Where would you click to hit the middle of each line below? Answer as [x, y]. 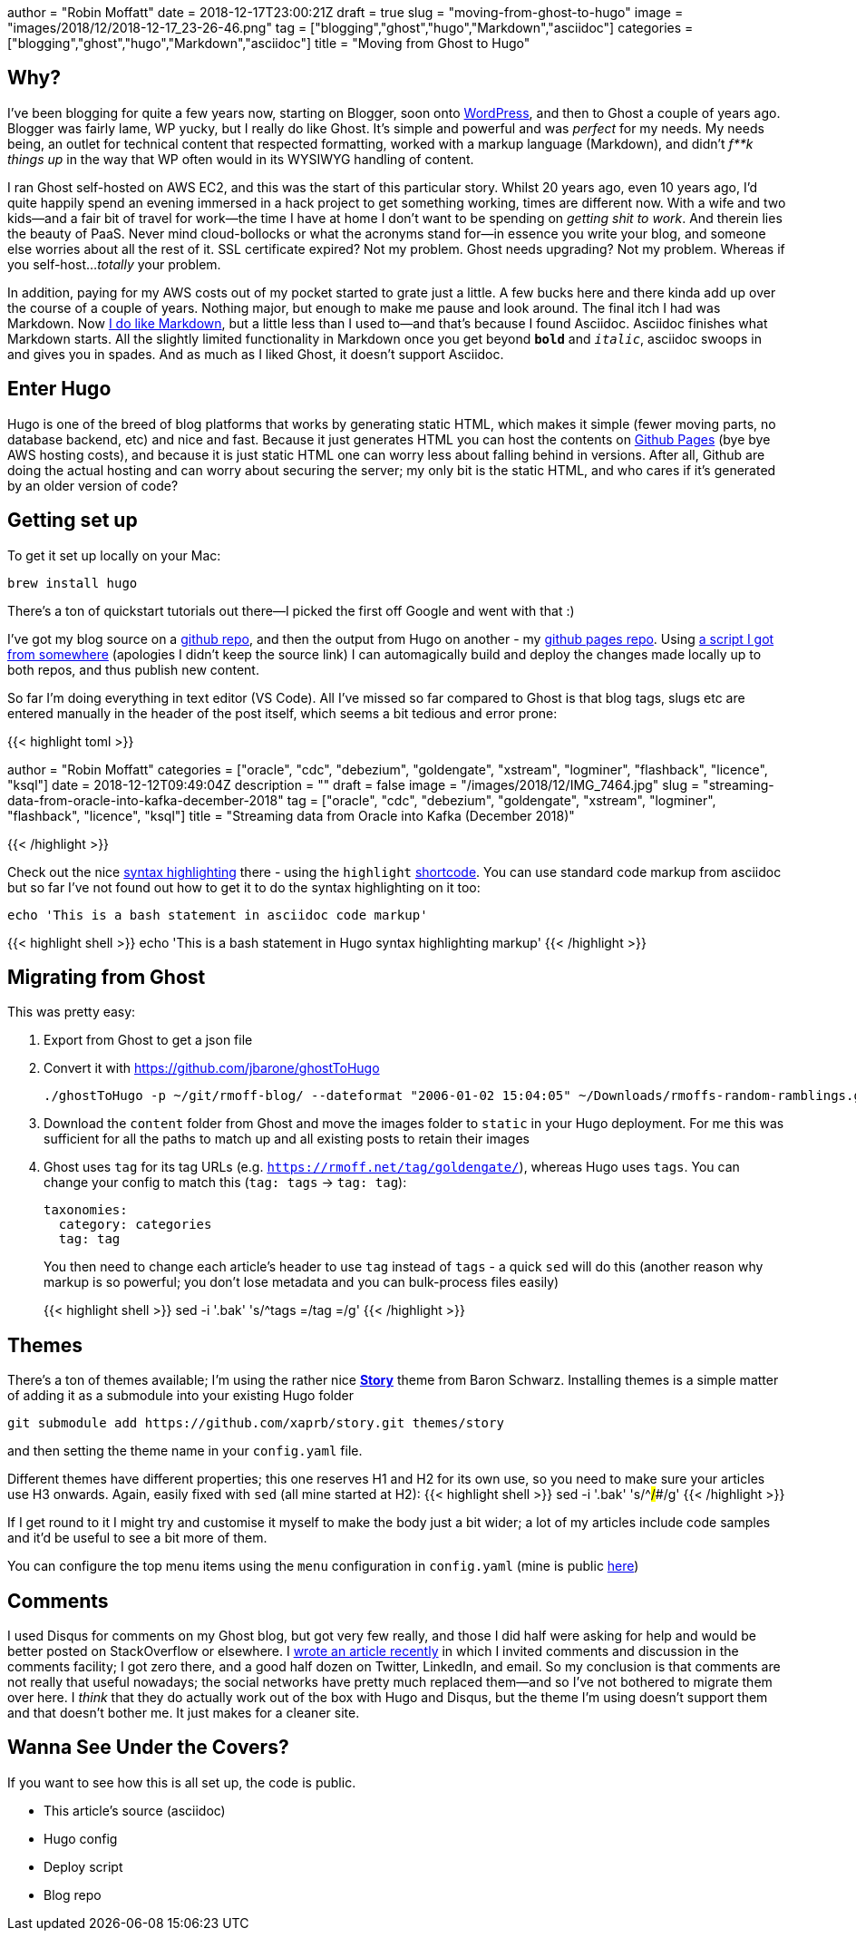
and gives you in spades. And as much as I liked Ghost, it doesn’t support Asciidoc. [256, 354]
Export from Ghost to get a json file [148, 1040]
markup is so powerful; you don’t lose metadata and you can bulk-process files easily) [302, 1282]
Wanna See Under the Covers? [148, 1748]
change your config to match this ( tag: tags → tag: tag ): [225, 1183]
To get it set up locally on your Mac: [114, 555]
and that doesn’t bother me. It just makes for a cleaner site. [184, 1713]
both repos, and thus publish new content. [133, 669]
